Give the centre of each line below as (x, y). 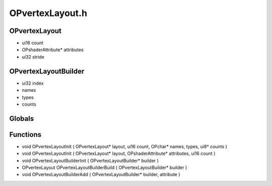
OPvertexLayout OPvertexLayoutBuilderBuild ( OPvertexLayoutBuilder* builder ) (105, 167)
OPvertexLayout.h (48, 13)
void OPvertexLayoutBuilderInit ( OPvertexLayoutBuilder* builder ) (90, 160)
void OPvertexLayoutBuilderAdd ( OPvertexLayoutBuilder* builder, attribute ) (101, 174)
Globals (22, 119)
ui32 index (33, 83)
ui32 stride (33, 57)
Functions (25, 135)
